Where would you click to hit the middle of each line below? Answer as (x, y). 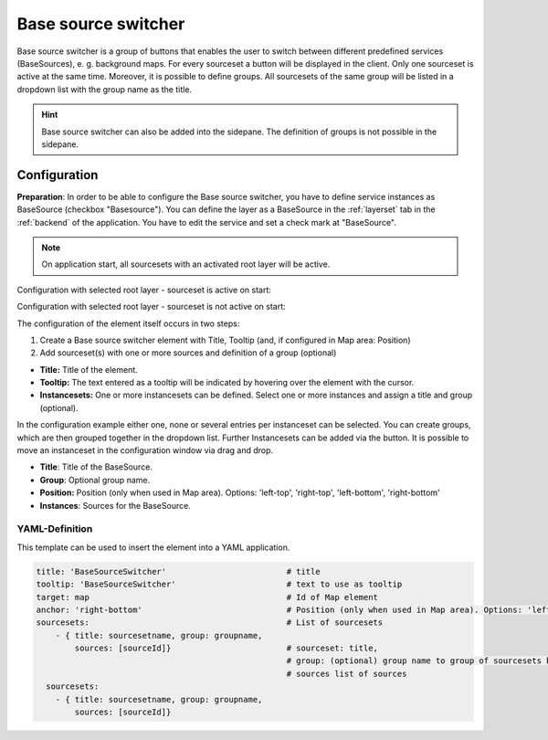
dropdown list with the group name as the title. (104, 89)
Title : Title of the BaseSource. (96, 467)
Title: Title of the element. (89, 369)
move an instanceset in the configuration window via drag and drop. (145, 450)
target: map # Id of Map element (207, 597)
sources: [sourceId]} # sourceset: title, (227, 648)
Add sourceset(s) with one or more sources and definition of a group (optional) (188, 353)
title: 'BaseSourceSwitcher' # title (178, 571)
